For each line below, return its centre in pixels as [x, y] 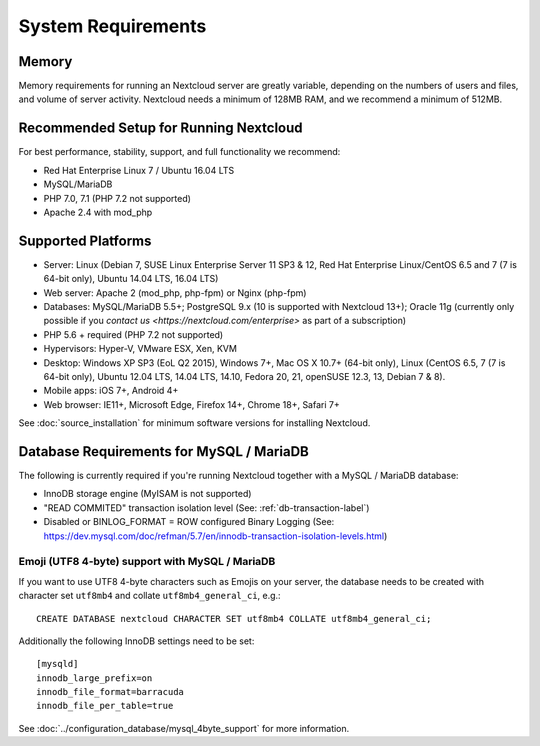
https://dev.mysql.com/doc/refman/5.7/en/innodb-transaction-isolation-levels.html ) [215, 536]
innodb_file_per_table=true [105, 706]
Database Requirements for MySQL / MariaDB [163, 451]
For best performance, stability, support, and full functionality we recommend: [179, 152]
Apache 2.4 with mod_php [98, 212]
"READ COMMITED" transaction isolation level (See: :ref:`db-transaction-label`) [206, 507]
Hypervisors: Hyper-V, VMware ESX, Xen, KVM [140, 349]
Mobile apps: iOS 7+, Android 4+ [111, 391]
